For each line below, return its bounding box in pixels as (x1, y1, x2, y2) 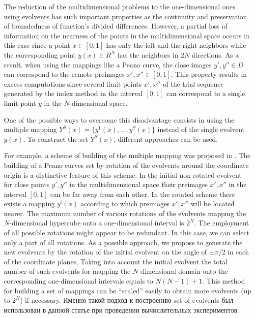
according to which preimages (81, 198, 170, 209)
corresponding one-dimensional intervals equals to (4, 276, 153, 286)
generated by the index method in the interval (4, 88, 143, 98)
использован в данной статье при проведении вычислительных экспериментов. (4, 304, 239, 315)
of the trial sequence (163, 78, 224, 89)
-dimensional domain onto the (138, 266, 228, 276)
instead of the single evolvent (157, 124, 245, 134)
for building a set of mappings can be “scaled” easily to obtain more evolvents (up (4, 285, 252, 295)
